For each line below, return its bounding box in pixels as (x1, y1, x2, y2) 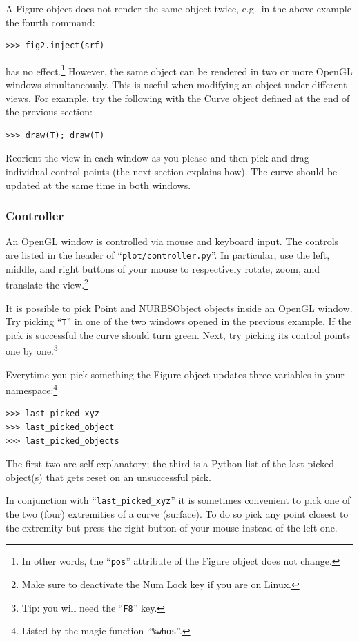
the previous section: (6, 104, 93, 119)
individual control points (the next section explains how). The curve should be (6, 164, 338, 178)
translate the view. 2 (6, 275, 88, 291)
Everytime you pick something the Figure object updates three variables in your (6, 367, 345, 381)
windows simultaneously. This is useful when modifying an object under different (6, 77, 347, 92)
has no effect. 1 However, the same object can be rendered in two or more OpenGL (6, 61, 353, 78)
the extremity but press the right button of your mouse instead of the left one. (6, 520, 338, 534)
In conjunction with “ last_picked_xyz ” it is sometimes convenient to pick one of (6, 493, 351, 507)
